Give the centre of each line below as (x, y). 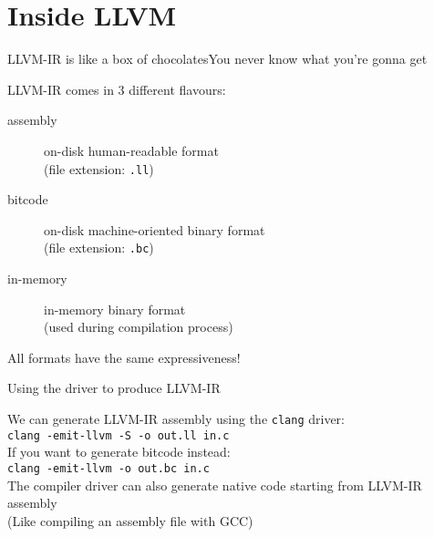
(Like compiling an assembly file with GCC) (130, 520)
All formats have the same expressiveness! (124, 357)
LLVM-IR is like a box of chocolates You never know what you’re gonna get (217, 59)
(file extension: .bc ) (99, 248)
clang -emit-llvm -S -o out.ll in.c (119, 435)
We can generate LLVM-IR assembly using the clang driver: (176, 418)
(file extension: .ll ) (99, 168)
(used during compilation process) (139, 327)
